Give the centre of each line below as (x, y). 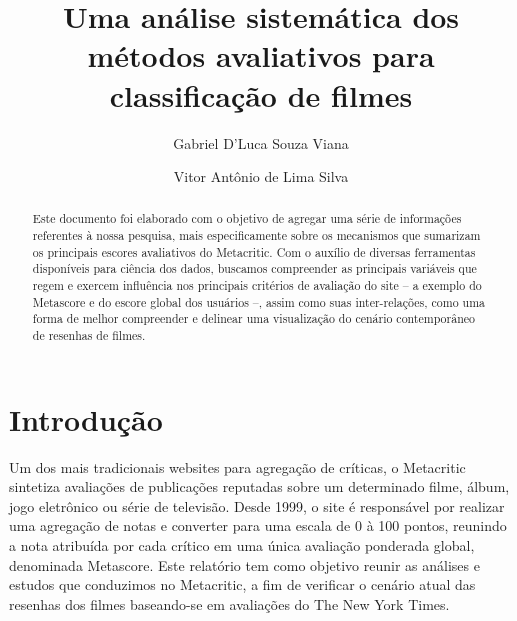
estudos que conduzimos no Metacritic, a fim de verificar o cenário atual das (242, 584)
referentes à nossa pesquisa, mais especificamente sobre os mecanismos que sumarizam (256, 235)
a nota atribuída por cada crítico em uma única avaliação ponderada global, (242, 545)
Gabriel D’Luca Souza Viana (261, 142)
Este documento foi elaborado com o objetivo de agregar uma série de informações (247, 218)
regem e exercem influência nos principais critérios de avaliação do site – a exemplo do (257, 285)
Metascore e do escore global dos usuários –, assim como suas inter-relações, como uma (259, 301)
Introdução (86, 418)
